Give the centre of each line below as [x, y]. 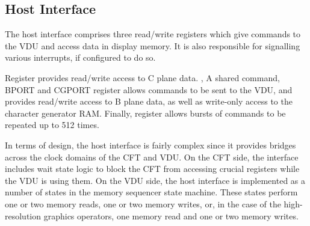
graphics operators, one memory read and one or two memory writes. [171, 215]
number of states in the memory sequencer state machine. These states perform [151, 192]
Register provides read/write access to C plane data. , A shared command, [142, 77]
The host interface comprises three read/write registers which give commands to [153, 34]
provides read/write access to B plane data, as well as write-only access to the [149, 101]
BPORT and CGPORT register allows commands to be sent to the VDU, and [149, 89]
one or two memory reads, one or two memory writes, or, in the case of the [143, 203]
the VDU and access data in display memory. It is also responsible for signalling [153, 45]
